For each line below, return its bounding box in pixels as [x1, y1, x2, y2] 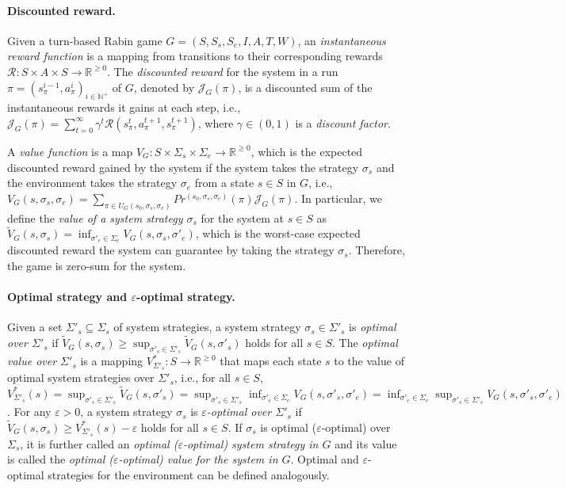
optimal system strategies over [7, 369, 155, 386]
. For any [7, 403, 52, 420]
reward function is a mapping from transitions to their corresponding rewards [7, 48, 383, 64]
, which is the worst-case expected [195, 225, 361, 242]
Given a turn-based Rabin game [7, 32, 163, 48]
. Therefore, [348, 242, 405, 258]
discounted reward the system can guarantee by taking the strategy [7, 242, 335, 258]
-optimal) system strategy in [182, 435, 319, 452]
